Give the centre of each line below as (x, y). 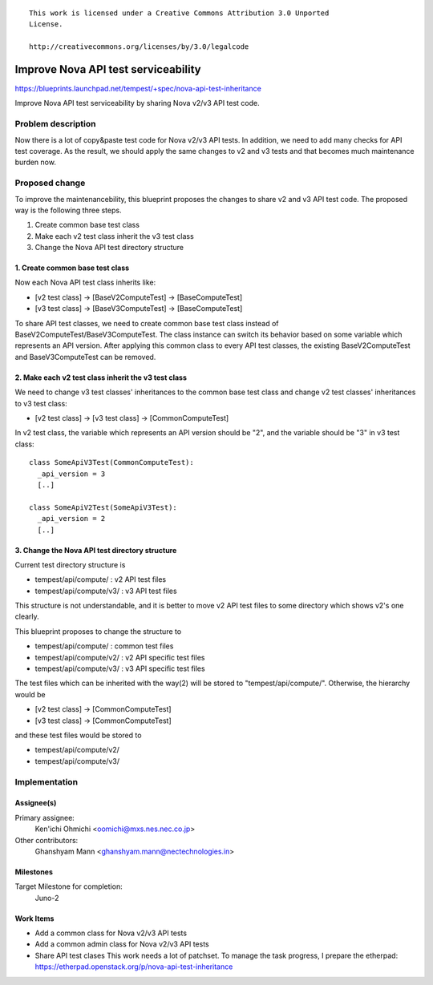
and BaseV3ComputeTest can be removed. (85, 357)
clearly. (27, 616)
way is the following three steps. (68, 210)
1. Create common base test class (72, 268)
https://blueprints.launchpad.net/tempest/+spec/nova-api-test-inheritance (138, 89)
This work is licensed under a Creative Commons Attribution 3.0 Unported (179, 13)
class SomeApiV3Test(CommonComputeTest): (111, 462)
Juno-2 (47, 898)
